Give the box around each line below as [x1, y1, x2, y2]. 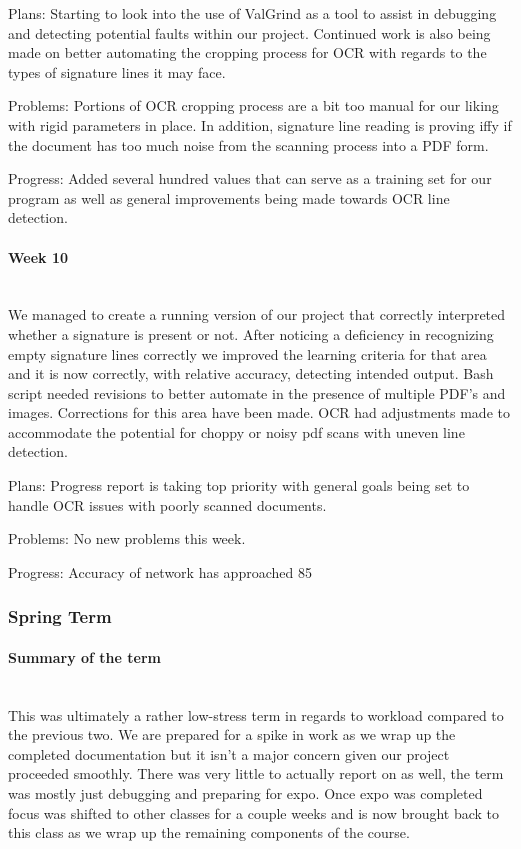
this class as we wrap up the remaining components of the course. [8, 822, 410, 843]
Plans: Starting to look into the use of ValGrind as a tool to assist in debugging [8, 3, 497, 23]
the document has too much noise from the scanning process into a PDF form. [8, 134, 489, 155]
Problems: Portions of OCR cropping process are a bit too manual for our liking [8, 95, 499, 116]
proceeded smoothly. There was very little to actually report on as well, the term [8, 763, 504, 784]
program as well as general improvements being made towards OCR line [8, 187, 450, 208]
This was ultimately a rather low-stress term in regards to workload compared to [8, 704, 504, 725]
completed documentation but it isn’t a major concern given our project [8, 743, 450, 764]
